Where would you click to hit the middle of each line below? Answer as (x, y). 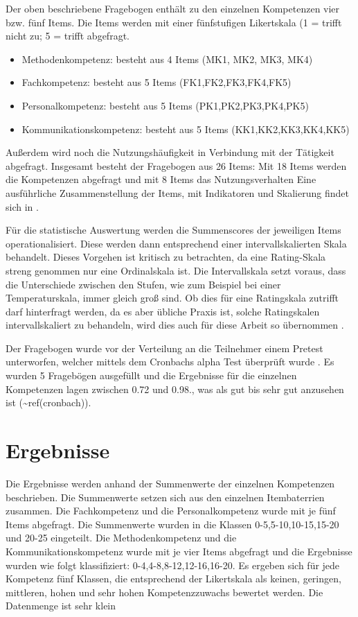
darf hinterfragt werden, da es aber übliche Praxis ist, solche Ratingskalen (163, 311)
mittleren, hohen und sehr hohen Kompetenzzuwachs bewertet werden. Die (164, 592)
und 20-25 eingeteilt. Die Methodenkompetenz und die (121, 538)
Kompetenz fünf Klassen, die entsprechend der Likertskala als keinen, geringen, (173, 579)
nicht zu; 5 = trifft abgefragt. (68, 36)
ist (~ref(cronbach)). (48, 402)
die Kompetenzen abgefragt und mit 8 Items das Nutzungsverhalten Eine (161, 179)
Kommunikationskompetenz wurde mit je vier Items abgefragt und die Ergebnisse (179, 551)
